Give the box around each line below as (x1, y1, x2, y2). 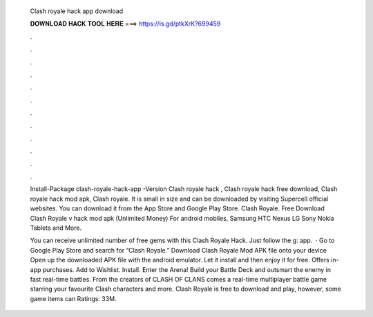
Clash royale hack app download (30, 7, 124, 15)
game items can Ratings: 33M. (30, 294, 117, 302)
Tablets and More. (30, 224, 82, 232)
